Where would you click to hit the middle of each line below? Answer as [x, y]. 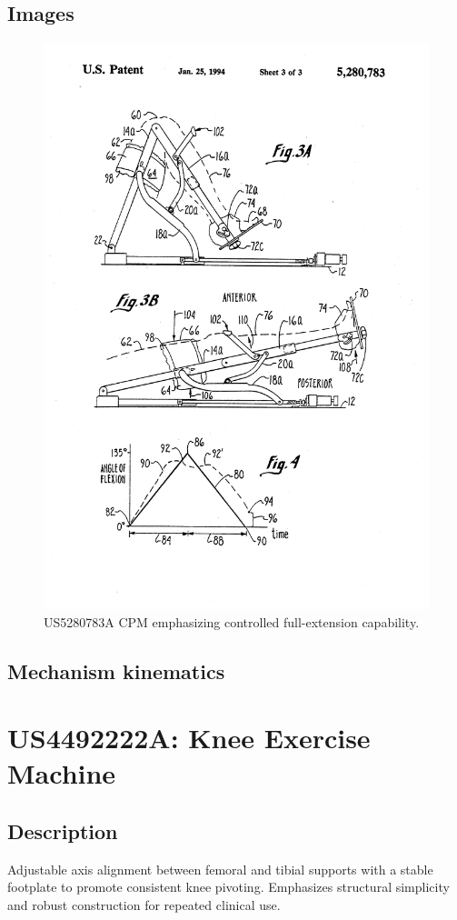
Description [63, 831]
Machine [62, 773]
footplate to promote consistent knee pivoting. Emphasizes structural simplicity [228, 887]
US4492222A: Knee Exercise [189, 738]
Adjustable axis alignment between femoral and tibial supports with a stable [220, 869]
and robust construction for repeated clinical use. [144, 905]
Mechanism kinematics [116, 670]
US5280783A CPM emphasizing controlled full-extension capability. [232, 621]
